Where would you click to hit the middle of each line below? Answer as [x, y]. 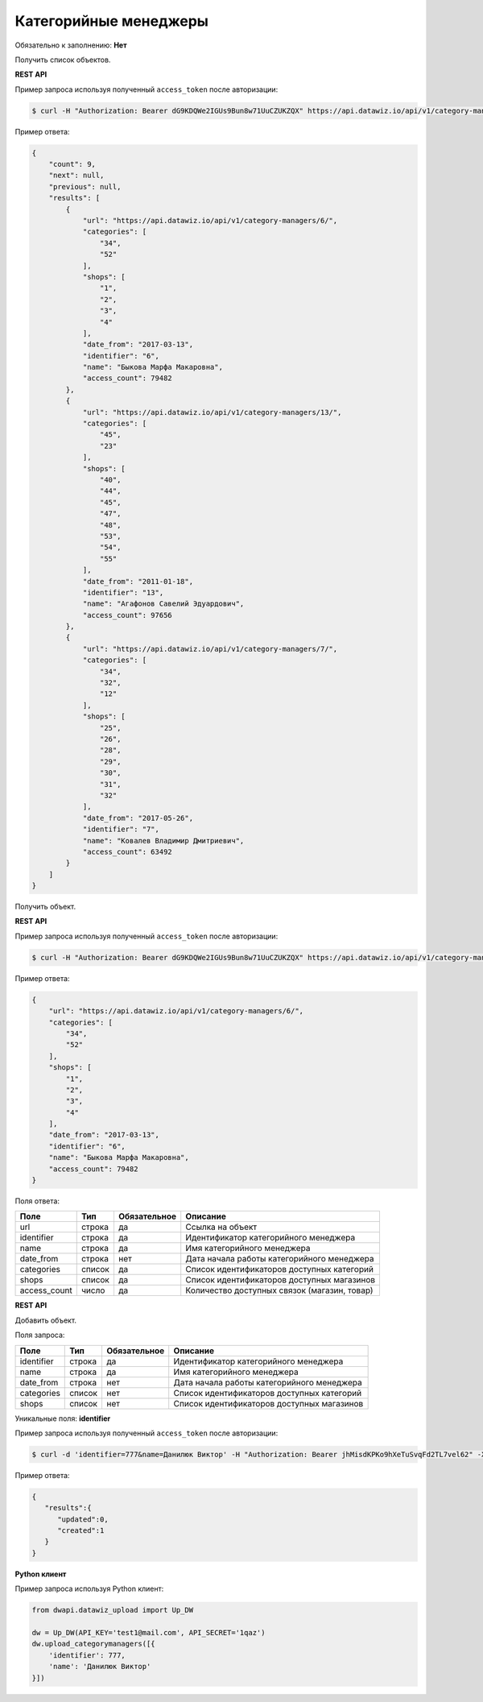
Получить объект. [45, 907]
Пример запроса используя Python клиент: [89, 1589]
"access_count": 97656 [127, 615]
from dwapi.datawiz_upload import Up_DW [112, 1610]
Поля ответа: [37, 1201]
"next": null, [76, 176]
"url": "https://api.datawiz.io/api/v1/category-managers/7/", [210, 649]
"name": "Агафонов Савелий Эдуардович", [163, 604]
